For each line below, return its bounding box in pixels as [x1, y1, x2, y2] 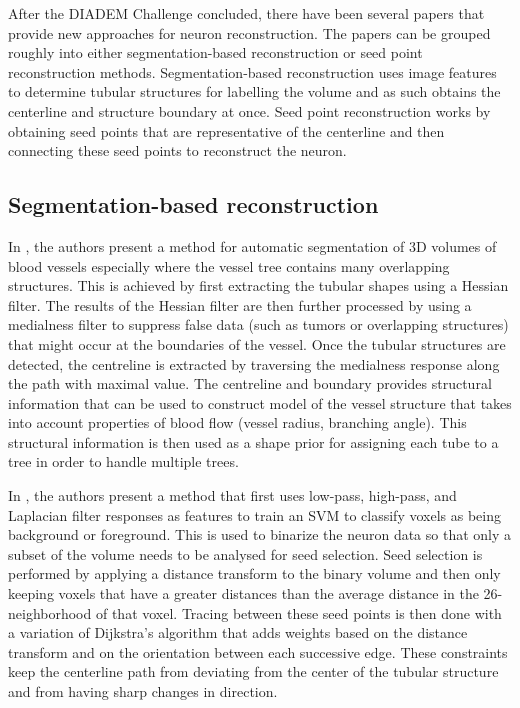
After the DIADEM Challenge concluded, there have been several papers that [8, 3, 485, 23]
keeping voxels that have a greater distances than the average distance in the [8, 583, 479, 604]
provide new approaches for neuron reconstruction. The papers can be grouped [8, 22, 491, 43]
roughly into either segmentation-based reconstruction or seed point [8, 42, 423, 63]
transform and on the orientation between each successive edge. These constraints [8, 641, 508, 662]
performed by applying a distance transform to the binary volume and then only [8, 563, 501, 584]
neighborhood [8, 602, 92, 623]
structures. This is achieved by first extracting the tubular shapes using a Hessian [8, 275, 509, 296]
